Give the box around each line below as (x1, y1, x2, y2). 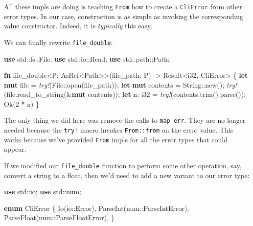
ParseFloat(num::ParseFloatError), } (4, 212, 115, 223)
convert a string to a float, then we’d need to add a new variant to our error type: (4, 170, 250, 180)
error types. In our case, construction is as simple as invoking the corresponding (4, 11, 243, 21)
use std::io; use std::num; (4, 186, 81, 197)
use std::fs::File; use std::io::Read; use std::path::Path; (4, 53, 170, 64)
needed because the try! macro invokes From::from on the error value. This (4, 125, 233, 135)
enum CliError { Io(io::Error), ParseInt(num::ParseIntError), (4, 203, 189, 213)
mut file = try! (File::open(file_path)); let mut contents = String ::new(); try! (4, 79, 237, 90)
